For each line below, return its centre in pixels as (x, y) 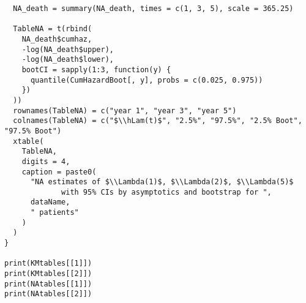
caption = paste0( (59, 172)
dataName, (50, 202)
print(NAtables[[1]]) (48, 284)
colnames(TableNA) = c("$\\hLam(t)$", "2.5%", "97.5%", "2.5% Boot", (158, 121)
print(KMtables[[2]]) (48, 274)
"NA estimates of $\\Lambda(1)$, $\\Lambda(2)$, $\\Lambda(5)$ (162, 182)
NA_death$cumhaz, (57, 39)
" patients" (54, 213)
